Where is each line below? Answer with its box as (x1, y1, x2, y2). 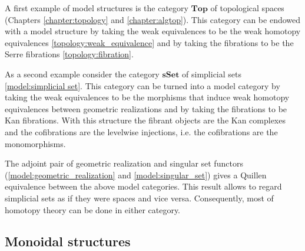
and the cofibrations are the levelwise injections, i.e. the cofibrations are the (5, 125, 278, 138)
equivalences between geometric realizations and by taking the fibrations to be (5, 102, 287, 115)
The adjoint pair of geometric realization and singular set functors (5, 157, 243, 169)
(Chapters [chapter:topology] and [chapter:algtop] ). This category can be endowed (5, 13, 301, 25)
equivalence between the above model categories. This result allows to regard (5, 180, 282, 193)
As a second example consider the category (5, 67, 160, 80)
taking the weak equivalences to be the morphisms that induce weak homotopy (5, 91, 290, 103)
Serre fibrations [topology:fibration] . (5, 48, 134, 60)
